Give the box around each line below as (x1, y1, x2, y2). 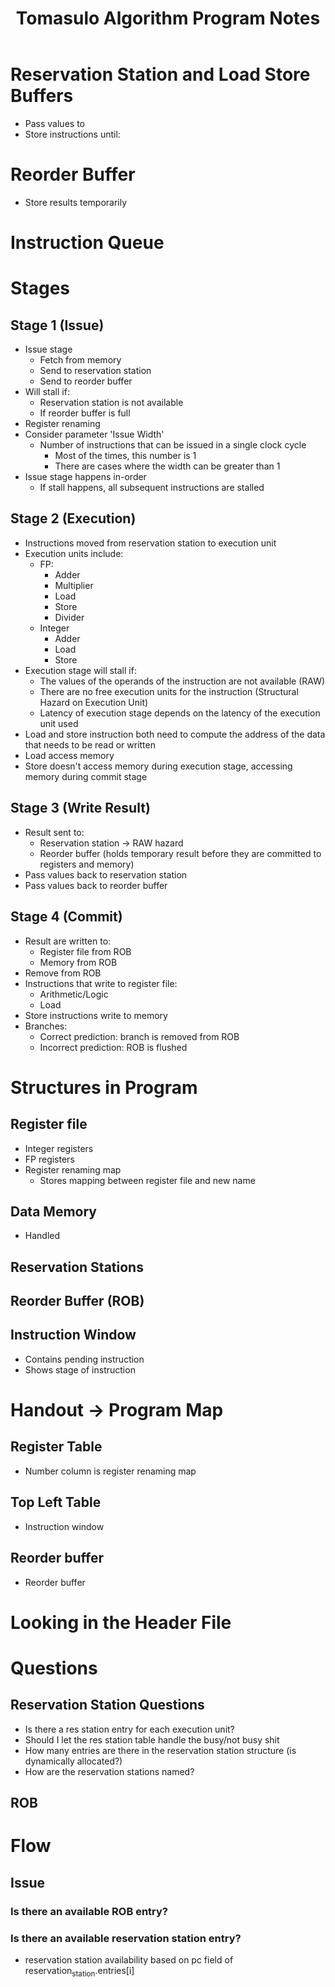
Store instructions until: (24, 128, 121, 140)
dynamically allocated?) (24, 1755, 123, 1767)
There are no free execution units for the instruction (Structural (39, 685, 299, 697)
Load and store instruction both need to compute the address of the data (24, 728, 326, 740)
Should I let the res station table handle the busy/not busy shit (24, 1733, 280, 1746)
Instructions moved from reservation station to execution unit (24, 537, 277, 549)
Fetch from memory (39, 354, 122, 366)
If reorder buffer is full (39, 407, 131, 419)
